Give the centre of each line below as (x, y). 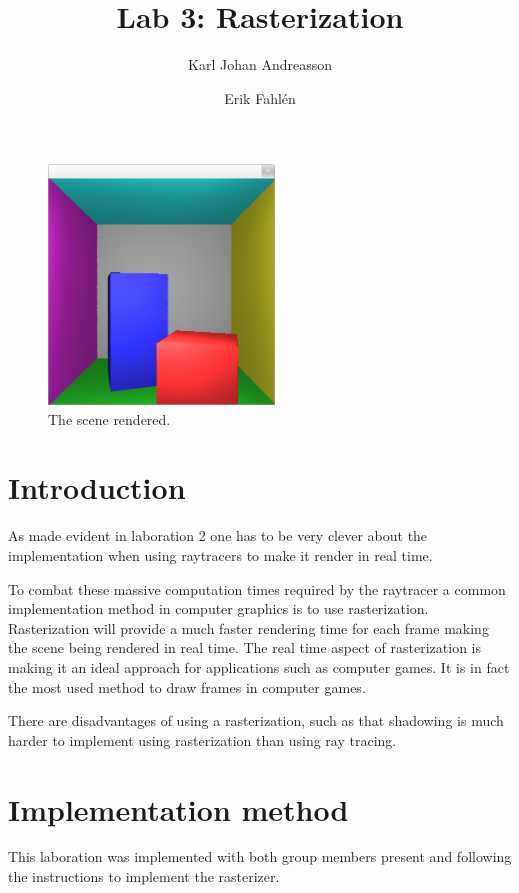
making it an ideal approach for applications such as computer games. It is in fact (259, 666)
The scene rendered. (109, 418)
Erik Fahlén (260, 97)
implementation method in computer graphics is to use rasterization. (218, 608)
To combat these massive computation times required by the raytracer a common (257, 588)
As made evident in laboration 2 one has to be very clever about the (218, 535)
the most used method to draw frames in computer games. (187, 686)
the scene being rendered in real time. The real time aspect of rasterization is (244, 647)
